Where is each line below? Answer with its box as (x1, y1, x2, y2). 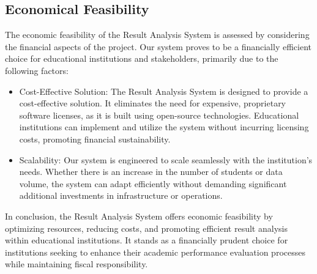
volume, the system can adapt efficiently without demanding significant (19, 177, 287, 190)
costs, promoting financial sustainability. (19, 132, 171, 145)
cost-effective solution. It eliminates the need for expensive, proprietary (19, 97, 286, 109)
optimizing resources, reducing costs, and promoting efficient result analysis (5, 221, 288, 234)
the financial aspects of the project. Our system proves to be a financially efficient (5, 40, 311, 53)
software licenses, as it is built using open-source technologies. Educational (19, 108, 299, 121)
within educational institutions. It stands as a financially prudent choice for (5, 234, 288, 246)
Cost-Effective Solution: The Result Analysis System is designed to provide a (19, 84, 308, 97)
